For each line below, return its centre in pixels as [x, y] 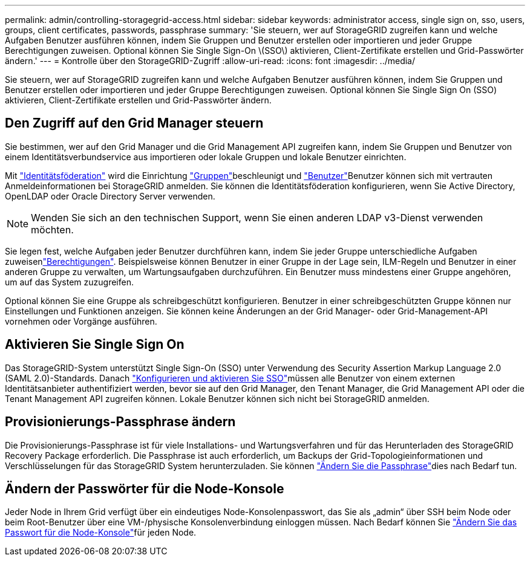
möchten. [52, 229]
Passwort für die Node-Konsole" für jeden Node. [101, 533]
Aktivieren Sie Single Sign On [95, 345]
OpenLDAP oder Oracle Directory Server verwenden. [110, 196]
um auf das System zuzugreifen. [69, 282]
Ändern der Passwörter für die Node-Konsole [145, 488]
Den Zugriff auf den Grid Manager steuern [134, 123]
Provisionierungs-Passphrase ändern [120, 422]
